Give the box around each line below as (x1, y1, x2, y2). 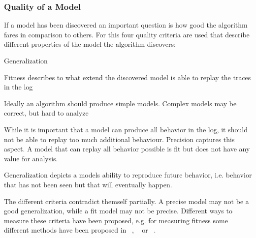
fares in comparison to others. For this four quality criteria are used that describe (4, 29, 250, 39)
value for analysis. (4, 153, 58, 163)
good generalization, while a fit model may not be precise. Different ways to (4, 206, 232, 216)
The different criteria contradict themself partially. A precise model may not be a (4, 196, 249, 206)
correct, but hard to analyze (4, 108, 89, 118)
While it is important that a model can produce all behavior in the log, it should (4, 124, 248, 134)
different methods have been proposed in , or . (4, 225, 156, 235)
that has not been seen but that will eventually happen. (4, 179, 172, 189)
